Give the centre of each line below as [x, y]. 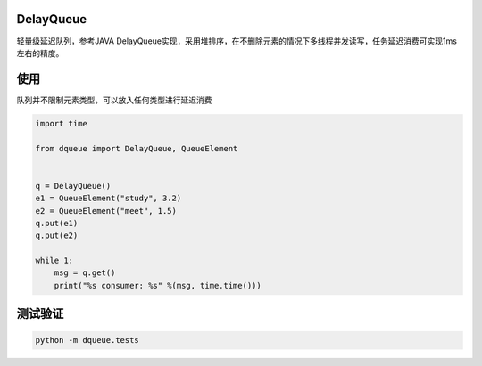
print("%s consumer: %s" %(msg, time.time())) [158, 285]
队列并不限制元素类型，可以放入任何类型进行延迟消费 [114, 100]
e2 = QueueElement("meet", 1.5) [106, 211]
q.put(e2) [57, 236]
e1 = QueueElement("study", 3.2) [108, 199]
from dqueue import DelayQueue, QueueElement [137, 148]
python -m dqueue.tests [87, 340]
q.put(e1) [57, 223]
